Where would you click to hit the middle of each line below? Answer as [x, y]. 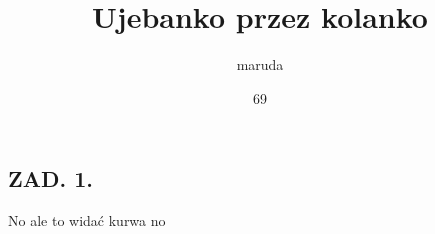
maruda [260, 64]
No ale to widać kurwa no [87, 220]
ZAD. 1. [51, 178]
